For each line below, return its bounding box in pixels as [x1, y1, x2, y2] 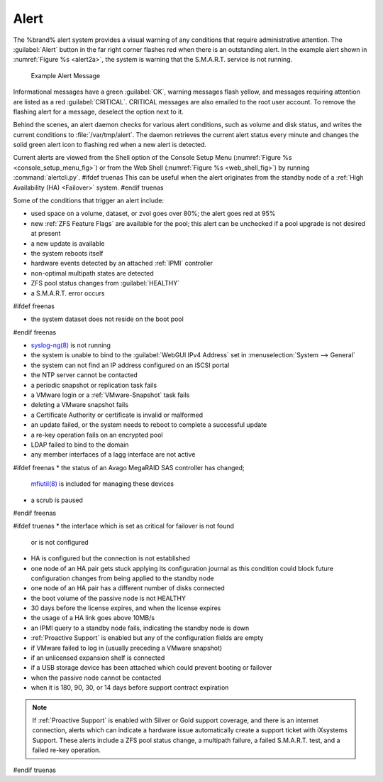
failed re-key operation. [32, 746, 101, 754]
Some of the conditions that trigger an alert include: [13, 196, 165, 205]
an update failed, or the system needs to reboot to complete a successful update [30, 420, 267, 429]
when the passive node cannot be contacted [30, 673, 162, 682]
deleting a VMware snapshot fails [30, 401, 129, 409]
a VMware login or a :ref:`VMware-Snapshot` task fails [30, 391, 190, 399]
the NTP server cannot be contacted [30, 371, 138, 379]
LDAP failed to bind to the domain [30, 440, 129, 449]
